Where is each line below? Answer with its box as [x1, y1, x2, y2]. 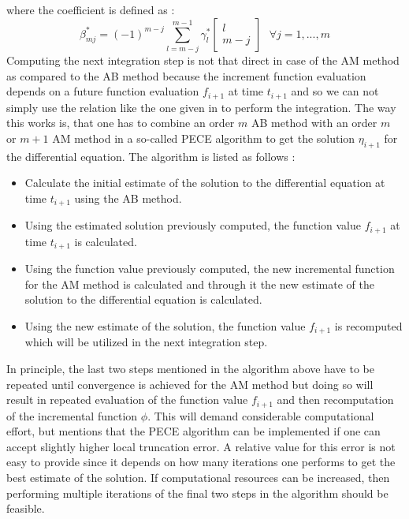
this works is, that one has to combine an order [6, 114, 235, 131]
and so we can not [291, 83, 379, 99]
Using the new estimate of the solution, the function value [24, 317, 306, 334]
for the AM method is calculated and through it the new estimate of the [24, 275, 374, 292]
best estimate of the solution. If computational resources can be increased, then [6, 469, 390, 485]
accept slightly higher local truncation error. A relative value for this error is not [6, 438, 396, 454]
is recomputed [334, 317, 403, 334]
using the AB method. [74, 189, 182, 206]
